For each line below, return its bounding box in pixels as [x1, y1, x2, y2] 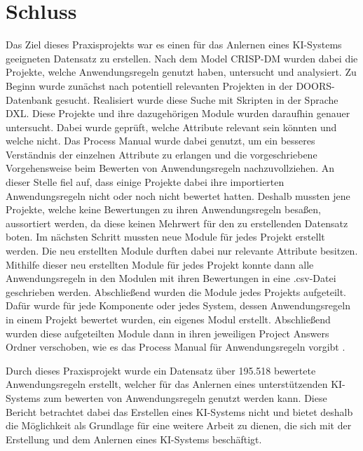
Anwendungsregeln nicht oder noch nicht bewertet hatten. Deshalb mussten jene [6, 188, 350, 203]
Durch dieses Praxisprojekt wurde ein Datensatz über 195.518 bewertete [6, 363, 316, 377]
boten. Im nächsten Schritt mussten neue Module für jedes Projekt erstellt [6, 229, 325, 244]
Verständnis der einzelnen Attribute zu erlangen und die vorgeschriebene [6, 147, 317, 161]
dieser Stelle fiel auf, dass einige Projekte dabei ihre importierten [6, 175, 285, 189]
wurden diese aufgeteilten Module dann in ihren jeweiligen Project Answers [6, 325, 329, 340]
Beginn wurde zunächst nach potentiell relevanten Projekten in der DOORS [6, 78, 331, 93]
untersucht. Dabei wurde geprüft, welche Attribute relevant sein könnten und [6, 119, 337, 134]
